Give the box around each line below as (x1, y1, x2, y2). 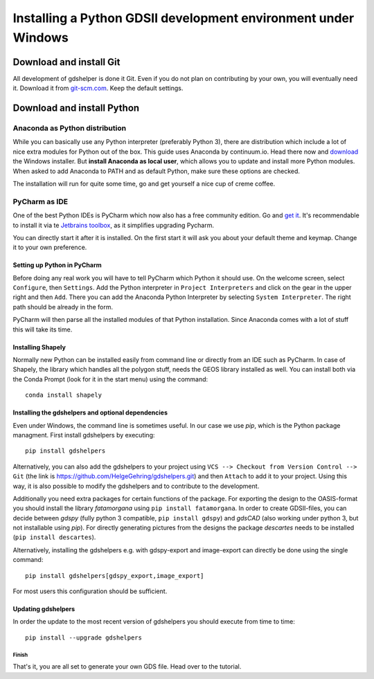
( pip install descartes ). (12, 533, 96, 541)
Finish (12, 651, 28, 658)
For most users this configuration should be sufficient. (12, 587, 168, 595)
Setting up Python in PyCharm (12, 261, 102, 269)
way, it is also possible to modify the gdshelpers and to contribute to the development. (12, 482, 260, 490)
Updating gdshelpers (12, 605, 75, 613)
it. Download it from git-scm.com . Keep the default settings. (12, 84, 184, 93)
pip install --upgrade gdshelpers (25, 633, 142, 642)
